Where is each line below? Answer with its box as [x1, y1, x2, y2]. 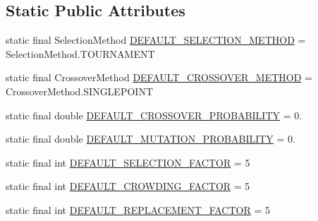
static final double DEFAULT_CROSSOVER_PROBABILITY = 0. [6, 107, 302, 122]
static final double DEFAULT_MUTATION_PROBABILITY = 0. [6, 131, 295, 146]
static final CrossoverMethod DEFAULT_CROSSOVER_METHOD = [6, 70, 312, 85]
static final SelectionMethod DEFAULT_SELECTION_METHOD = [6, 32, 306, 47]
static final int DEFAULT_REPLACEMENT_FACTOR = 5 [6, 202, 271, 217]
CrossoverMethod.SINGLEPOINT [6, 83, 153, 98]
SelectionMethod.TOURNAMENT [6, 46, 155, 61]
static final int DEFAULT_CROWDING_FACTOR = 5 [6, 179, 250, 193]
